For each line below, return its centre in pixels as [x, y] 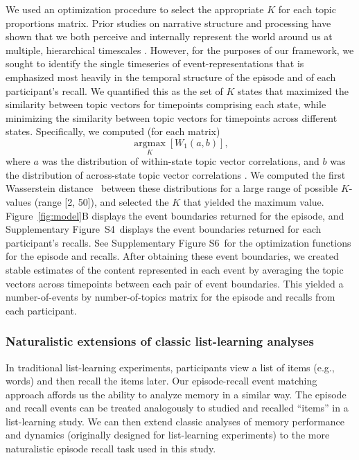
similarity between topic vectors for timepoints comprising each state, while [166, 104]
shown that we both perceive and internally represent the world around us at [169, 36]
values [19, 201]
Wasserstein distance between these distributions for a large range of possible [172, 188]
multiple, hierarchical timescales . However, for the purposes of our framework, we [180, 50]
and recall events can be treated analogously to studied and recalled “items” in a [177, 408]
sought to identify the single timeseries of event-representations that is [155, 63]
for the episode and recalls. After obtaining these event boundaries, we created [172, 256]
